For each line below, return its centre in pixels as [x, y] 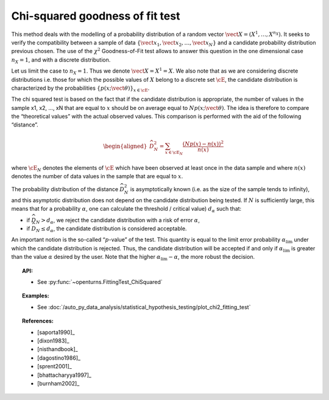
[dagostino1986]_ [59, 358]
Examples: [36, 296]
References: [38, 321]
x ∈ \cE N [174, 153]
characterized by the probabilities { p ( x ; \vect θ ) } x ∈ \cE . [80, 89]
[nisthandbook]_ [58, 349]
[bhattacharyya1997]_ [64, 375]
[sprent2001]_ [55, 366]
